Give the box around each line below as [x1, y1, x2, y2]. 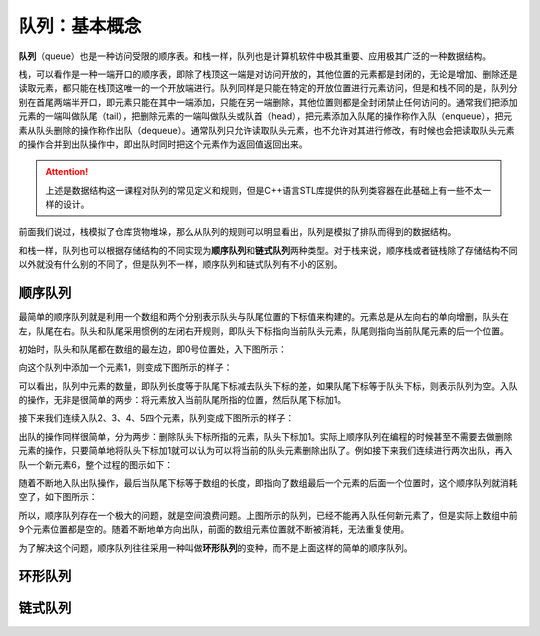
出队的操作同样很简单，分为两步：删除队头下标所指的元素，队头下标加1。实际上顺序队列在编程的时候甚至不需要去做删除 [18, 430, 513, 442]
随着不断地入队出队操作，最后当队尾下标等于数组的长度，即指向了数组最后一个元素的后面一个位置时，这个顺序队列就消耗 [18, 477, 518, 489]
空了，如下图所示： [18, 491, 98, 503]
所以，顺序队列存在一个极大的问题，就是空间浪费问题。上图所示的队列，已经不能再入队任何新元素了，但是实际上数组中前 [18, 509, 518, 521]
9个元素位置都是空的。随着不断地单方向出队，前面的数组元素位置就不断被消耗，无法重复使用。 [18, 523, 410, 535]
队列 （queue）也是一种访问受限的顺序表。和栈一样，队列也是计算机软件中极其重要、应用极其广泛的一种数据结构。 [18, 50, 492, 62]
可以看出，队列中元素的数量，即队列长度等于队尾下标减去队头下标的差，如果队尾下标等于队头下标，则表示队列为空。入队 [18, 380, 518, 392]
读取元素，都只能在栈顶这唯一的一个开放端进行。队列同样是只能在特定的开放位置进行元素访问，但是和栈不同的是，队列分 [18, 82, 518, 94]
